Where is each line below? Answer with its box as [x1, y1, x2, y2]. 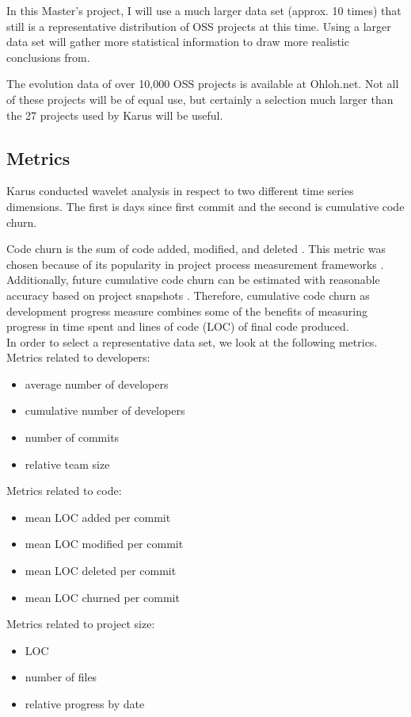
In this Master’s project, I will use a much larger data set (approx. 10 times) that [6, 2, 401, 18]
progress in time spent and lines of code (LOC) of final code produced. [6, 318, 349, 335]
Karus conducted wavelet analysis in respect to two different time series [6, 182, 354, 199]
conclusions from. [6, 48, 90, 65]
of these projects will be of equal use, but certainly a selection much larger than [6, 90, 394, 107]
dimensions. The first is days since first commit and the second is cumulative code [6, 197, 405, 214]
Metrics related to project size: [6, 615, 155, 632]
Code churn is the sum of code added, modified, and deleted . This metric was [6, 240, 386, 257]
